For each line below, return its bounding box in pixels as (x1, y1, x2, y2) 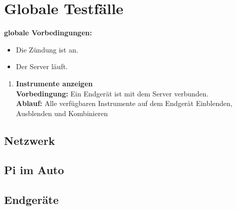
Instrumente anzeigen (16, 78, 93, 88)
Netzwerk (4, 132, 55, 148)
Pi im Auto (4, 162, 64, 178)
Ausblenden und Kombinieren (16, 108, 108, 118)
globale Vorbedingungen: (4, 27, 92, 38)
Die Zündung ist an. (16, 44, 78, 55)
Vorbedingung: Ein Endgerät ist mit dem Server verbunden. (16, 88, 209, 98)
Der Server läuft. (16, 61, 68, 72)
